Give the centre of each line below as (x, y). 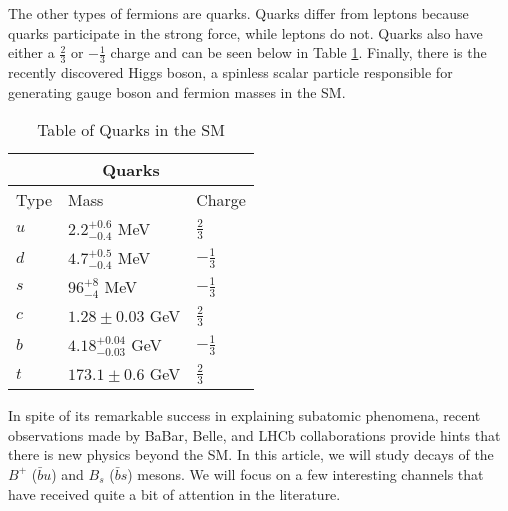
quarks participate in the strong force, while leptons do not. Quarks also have (245, 32)
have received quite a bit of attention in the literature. (174, 493)
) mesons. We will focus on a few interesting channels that (305, 473)
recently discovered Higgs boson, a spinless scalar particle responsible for (230, 72)
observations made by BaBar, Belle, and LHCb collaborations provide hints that (254, 434)
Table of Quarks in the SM (131, 130)
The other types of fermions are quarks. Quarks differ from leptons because (238, 13)
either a (31, 52)
